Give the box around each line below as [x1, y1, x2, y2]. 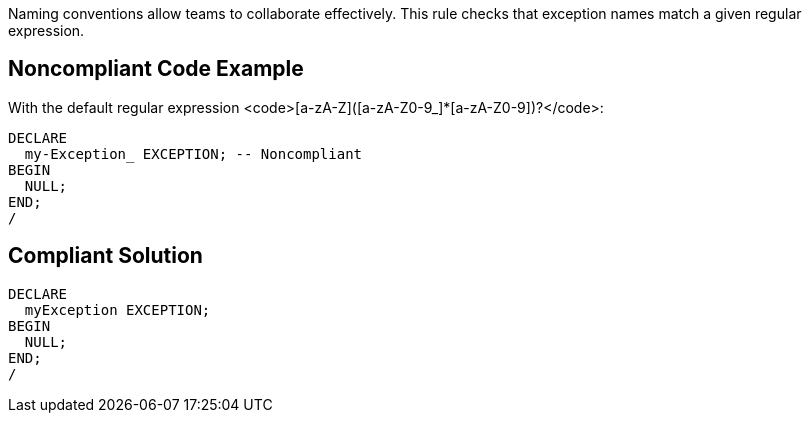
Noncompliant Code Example [8, 56, 304, 82]
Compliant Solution [8, 243, 203, 269]
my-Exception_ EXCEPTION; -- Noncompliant [24, 145, 363, 162]
